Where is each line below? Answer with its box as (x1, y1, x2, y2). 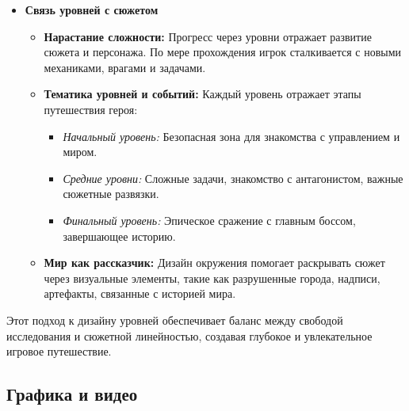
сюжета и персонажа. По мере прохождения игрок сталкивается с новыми (44, 44, 402, 60)
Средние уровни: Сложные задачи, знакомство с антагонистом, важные (63, 169, 403, 186)
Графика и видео (6, 382, 138, 406)
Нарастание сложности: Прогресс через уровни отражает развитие (44, 28, 372, 44)
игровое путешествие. (6, 343, 112, 360)
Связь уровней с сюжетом (25, 2, 159, 17)
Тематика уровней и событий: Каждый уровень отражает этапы (44, 86, 361, 102)
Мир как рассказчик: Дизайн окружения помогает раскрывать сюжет (44, 254, 385, 271)
